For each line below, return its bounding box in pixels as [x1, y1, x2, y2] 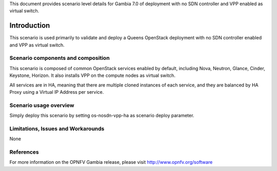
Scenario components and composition [9, 54, 110, 61]
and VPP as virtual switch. [9, 41, 65, 48]
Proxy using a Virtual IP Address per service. [9, 89, 104, 95]
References [9, 148, 39, 156]
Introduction [9, 21, 50, 30]
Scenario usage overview [9, 101, 74, 109]
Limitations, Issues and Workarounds [9, 125, 105, 132]
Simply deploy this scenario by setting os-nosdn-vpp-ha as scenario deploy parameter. [9, 113, 194, 119]
